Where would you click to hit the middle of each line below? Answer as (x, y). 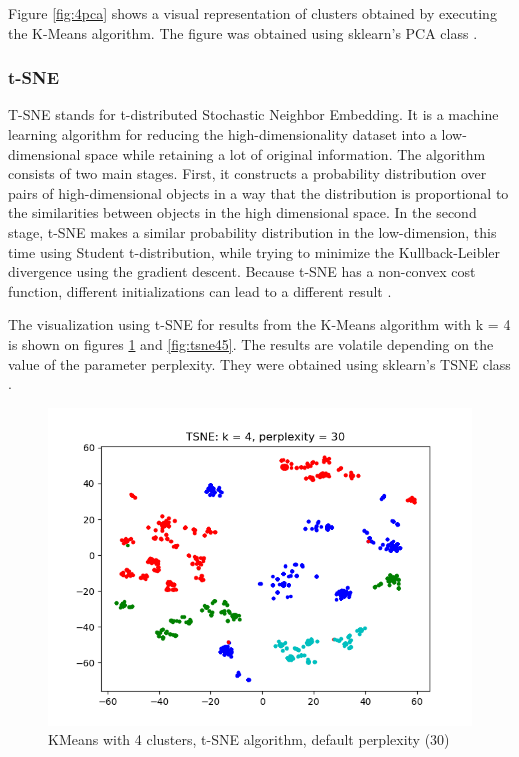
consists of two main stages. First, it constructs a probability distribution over (247, 173)
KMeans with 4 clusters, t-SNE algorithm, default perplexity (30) (249, 739)
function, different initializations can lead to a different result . (200, 290)
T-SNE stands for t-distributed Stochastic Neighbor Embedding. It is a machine (253, 114)
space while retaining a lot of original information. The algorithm (285, 153)
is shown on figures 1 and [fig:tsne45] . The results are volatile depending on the (251, 343)
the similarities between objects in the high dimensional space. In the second (242, 212)
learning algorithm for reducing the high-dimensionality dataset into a (222, 134)
